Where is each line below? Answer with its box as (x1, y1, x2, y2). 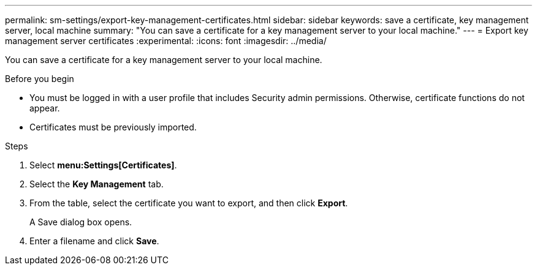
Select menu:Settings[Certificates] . (29, 160, 177, 170)
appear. (29, 103, 60, 113)
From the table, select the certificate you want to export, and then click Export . (29, 198, 348, 208)
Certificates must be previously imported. (29, 122, 197, 132)
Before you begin (5, 73, 74, 84)
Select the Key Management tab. (29, 179, 164, 189)
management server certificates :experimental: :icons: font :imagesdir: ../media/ (5, 36, 327, 46)
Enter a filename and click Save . (29, 236, 159, 246)
